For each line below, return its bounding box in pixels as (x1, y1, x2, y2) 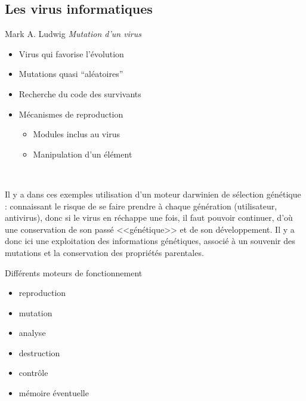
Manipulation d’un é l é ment (33, 147, 132, 160)
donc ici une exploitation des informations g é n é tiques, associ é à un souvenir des (5, 235, 295, 247)
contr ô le (18, 366, 48, 379)
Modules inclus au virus (33, 128, 120, 140)
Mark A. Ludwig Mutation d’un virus (5, 27, 142, 40)
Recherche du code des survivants (18, 87, 141, 100)
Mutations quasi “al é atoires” (18, 67, 123, 80)
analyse (18, 326, 46, 339)
